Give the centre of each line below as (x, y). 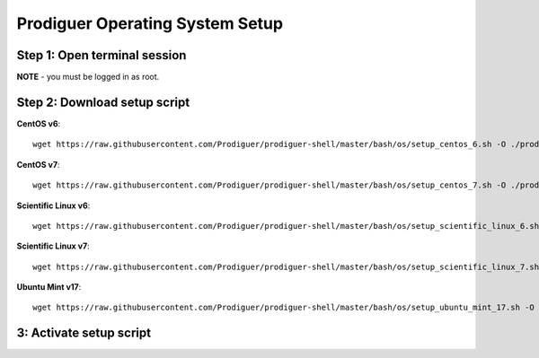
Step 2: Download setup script (103, 102)
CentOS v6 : (39, 123)
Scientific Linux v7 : (53, 246)
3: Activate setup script (84, 333)
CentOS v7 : (38, 164)
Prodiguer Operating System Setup (150, 23)
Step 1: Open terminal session (102, 55)
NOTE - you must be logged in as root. (88, 77)
